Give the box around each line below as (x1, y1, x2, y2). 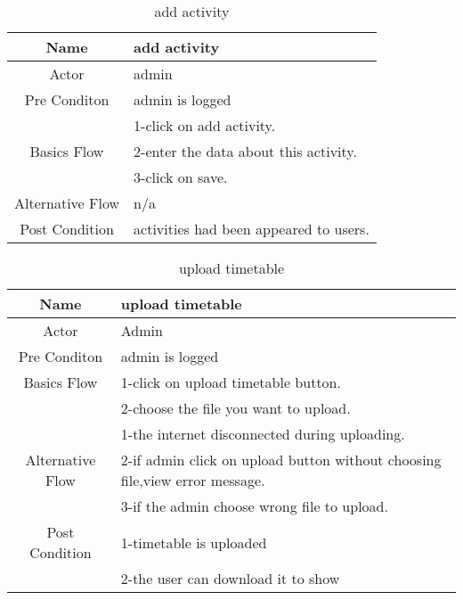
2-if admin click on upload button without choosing (120, 449, 442, 470)
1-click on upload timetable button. (120, 372, 341, 392)
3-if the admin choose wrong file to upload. (120, 496, 388, 516)
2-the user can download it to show (120, 568, 340, 588)
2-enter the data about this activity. (134, 141, 357, 161)
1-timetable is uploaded (120, 531, 267, 553)
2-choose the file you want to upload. (120, 398, 351, 418)
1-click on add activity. (134, 115, 276, 136)
